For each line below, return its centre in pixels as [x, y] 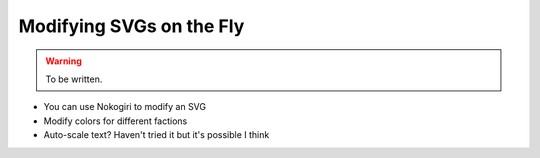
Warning [63, 61]
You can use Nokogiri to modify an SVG [125, 107]
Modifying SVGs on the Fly [131, 26]
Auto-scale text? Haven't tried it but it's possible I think [156, 135]
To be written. [74, 79]
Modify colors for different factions [115, 121]
